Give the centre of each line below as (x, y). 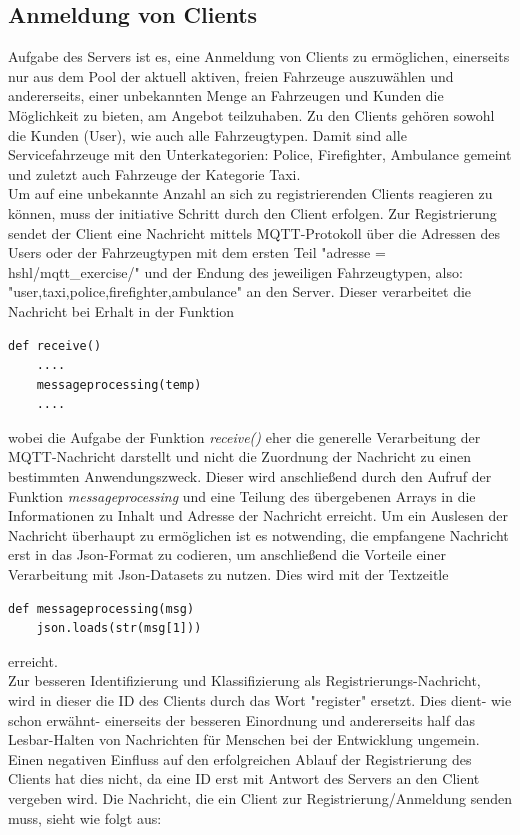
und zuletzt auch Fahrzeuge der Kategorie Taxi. (154, 173)
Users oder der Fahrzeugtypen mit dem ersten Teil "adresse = (197, 252)
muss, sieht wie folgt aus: (85, 817)
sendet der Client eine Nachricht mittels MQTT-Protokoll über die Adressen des (254, 232)
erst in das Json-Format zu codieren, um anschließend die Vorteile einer (227, 554)
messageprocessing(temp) (119, 384)
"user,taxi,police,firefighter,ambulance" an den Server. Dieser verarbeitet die (240, 291)
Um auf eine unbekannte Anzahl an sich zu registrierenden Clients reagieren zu (250, 193)
